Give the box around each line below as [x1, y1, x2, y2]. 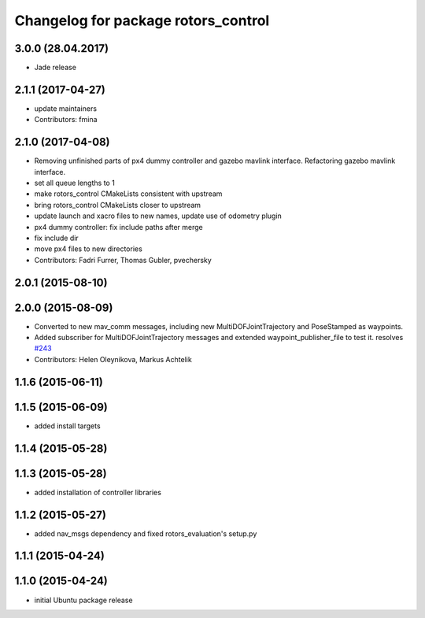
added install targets [34, 421, 102, 431]
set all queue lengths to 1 [34, 178, 116, 188]
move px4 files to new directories [34, 244, 143, 253]
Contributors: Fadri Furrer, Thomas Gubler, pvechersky [34, 255, 212, 265]
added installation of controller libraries [34, 487, 161, 497]
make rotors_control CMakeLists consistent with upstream [34, 189, 223, 198]
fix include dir [34, 233, 79, 242]
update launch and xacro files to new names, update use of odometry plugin [34, 211, 283, 220]
